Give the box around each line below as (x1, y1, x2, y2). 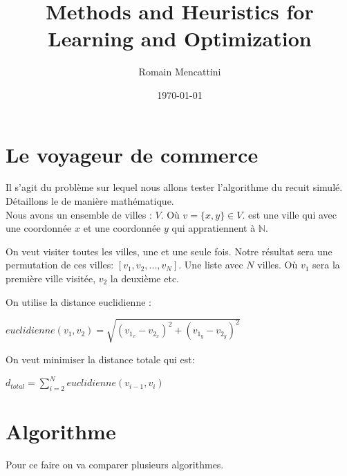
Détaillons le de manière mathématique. (6, 194, 174, 208)
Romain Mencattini (138, 64, 221, 79)
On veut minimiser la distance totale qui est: (6, 351, 195, 366)
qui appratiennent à (171, 221, 256, 235)
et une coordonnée (83, 221, 161, 235)
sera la (312, 257, 340, 272)
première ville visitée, (6, 271, 96, 285)
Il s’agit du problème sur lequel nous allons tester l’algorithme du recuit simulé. (6, 180, 343, 194)
